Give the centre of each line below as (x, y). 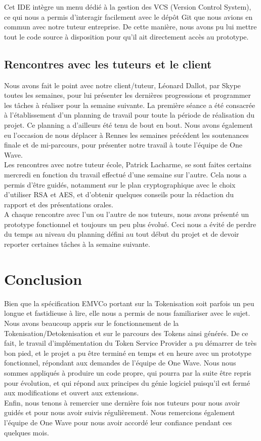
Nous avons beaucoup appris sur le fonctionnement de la (92, 323)
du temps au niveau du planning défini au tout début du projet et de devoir (122, 234)
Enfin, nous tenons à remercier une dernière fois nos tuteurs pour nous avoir (122, 402)
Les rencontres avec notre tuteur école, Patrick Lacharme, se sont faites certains (128, 164)
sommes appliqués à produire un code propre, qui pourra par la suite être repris (128, 372)
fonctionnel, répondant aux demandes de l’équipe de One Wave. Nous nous (120, 363)
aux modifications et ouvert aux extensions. (72, 393)
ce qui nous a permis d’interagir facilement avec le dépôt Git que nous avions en (128, 16)
